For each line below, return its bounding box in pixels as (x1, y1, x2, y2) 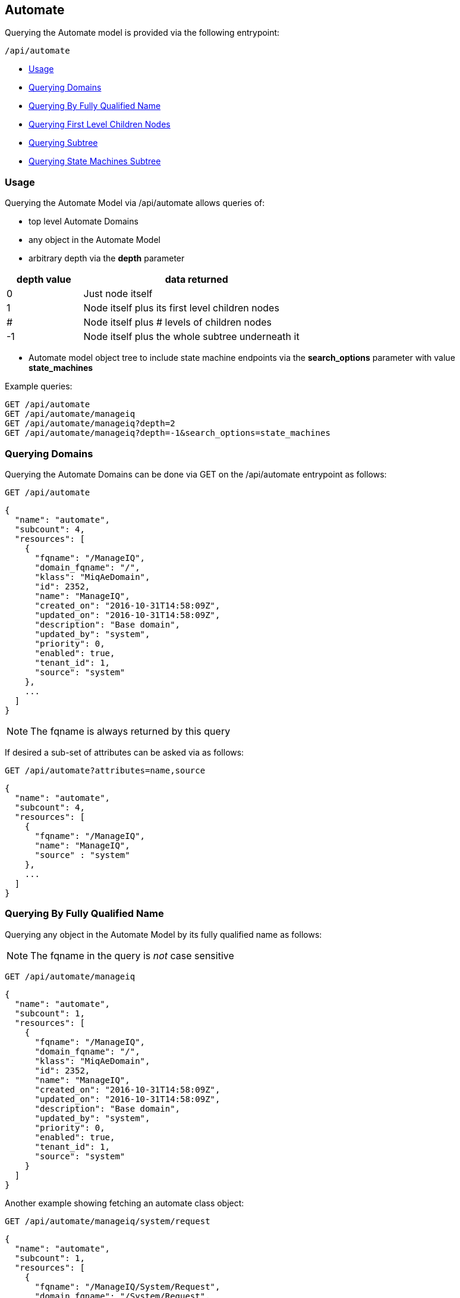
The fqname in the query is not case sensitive (30, 949, 234, 962)
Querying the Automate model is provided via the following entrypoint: (5, 27, 280, 38)
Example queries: (5, 381, 73, 392)
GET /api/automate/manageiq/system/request (5, 1216, 210, 1226)
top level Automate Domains (29, 216, 138, 227)
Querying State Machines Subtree (29, 156, 161, 167)
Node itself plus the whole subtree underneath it (83, 330, 300, 343)
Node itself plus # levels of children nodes (83, 316, 272, 329)
